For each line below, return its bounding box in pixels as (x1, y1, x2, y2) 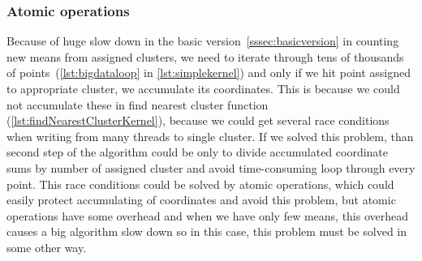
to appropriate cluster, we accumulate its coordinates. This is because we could (6, 80, 400, 96)
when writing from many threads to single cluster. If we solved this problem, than (6, 127, 414, 144)
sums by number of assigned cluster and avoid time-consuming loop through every (6, 159, 416, 176)
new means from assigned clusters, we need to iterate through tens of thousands (6, 48, 404, 65)
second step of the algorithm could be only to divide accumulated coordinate (6, 143, 389, 160)
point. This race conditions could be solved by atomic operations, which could (6, 175, 394, 192)
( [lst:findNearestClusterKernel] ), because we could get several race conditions (6, 112, 390, 129)
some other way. (6, 238, 87, 255)
